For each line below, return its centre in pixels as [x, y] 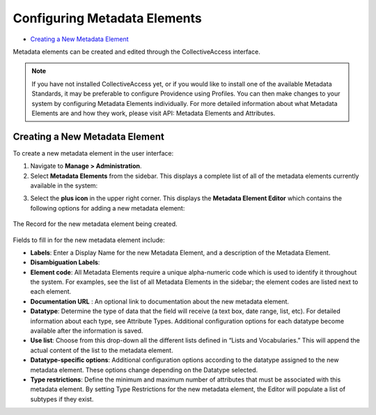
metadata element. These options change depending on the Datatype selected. [144, 370]
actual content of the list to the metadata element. [102, 350]
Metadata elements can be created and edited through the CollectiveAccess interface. [136, 52]
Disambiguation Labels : [65, 262]
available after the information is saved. [87, 331]
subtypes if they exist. [62, 399]
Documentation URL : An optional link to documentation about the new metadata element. [159, 301]
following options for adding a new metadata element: [108, 208]
